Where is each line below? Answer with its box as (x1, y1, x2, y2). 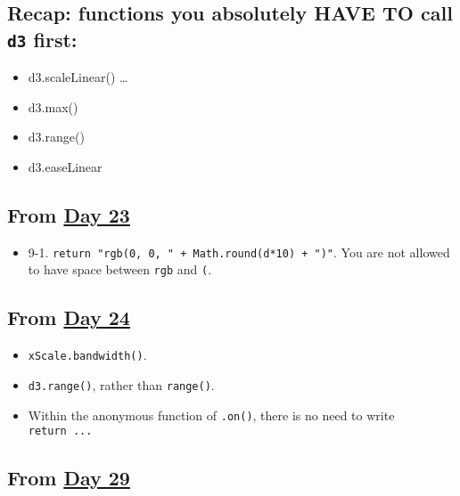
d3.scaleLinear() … (28, 68, 128, 86)
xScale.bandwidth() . (28, 346, 147, 364)
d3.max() (28, 97, 78, 116)
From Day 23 (7, 200, 130, 228)
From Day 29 (7, 464, 130, 492)
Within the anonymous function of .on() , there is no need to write (28, 405, 395, 424)
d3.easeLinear (28, 157, 103, 175)
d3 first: (7, 25, 78, 53)
